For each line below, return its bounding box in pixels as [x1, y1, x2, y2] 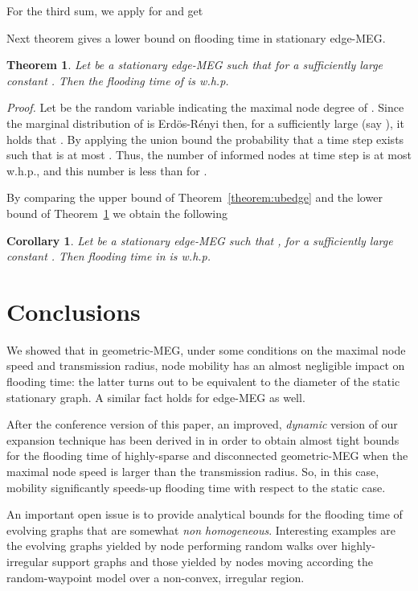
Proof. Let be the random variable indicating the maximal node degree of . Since [6, 99, 404, 116]
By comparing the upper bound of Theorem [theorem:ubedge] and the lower [6, 189, 383, 206]
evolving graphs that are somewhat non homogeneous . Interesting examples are [6, 521, 395, 538]
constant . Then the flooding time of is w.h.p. [6, 72, 229, 88]
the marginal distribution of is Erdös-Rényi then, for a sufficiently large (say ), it [6, 114, 404, 131]
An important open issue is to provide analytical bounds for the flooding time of [6, 506, 403, 523]
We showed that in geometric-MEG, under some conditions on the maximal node [6, 341, 406, 358]
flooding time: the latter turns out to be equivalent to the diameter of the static [6, 373, 400, 390]
